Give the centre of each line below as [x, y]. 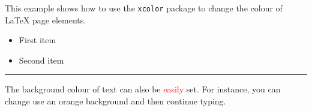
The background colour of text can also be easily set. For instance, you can [143, 89]
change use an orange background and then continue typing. [115, 101]
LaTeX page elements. [46, 19]
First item [37, 40]
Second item [41, 60]
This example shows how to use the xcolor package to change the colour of [144, 8]
